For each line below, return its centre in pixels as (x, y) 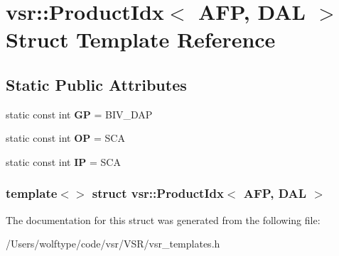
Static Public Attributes (96, 84)
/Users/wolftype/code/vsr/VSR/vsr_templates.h (113, 244)
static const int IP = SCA (63, 161)
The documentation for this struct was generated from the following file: (163, 219)
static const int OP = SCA (65, 138)
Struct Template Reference (141, 39)
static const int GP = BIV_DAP (79, 114)
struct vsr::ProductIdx (158, 193)
